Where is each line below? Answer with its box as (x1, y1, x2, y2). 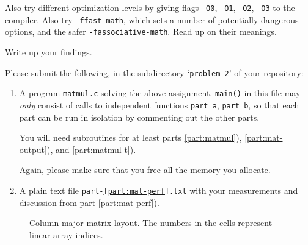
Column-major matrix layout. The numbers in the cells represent (29, 216, 273, 229)
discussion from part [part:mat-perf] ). (19, 196, 159, 208)
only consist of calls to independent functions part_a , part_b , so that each (19, 98, 299, 111)
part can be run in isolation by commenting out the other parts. (19, 110, 260, 123)
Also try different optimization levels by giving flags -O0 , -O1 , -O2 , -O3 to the (5, 1, 295, 13)
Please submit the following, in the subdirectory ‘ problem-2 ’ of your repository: (5, 66, 304, 79)
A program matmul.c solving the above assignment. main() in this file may (19, 87, 301, 99)
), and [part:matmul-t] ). (46, 143, 136, 155)
